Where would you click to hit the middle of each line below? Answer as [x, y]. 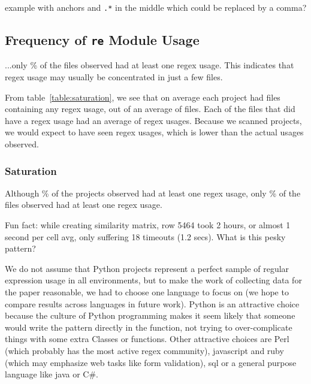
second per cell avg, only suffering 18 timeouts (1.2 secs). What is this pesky [145, 236]
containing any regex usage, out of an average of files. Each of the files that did [150, 109]
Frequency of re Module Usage [102, 40]
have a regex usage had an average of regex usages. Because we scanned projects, [153, 120]
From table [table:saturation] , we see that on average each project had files [143, 97]
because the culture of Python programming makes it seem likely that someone [150, 315]
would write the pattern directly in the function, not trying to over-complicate [149, 327]
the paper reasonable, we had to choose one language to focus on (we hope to [147, 291]
